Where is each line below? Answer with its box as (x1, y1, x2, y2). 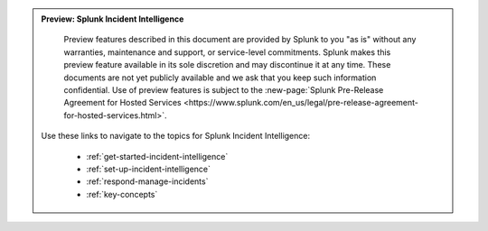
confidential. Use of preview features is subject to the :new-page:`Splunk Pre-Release (63, 84, 384, 95)
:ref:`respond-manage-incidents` (86, 176, 209, 187)
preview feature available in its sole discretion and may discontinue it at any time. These (63, 60, 391, 70)
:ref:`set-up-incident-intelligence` (86, 163, 211, 174)
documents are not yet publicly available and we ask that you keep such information (63, 72, 377, 83)
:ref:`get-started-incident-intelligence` (86, 151, 229, 162)
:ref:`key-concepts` (86, 189, 158, 199)
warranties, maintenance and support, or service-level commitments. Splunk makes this (63, 46, 391, 58)
